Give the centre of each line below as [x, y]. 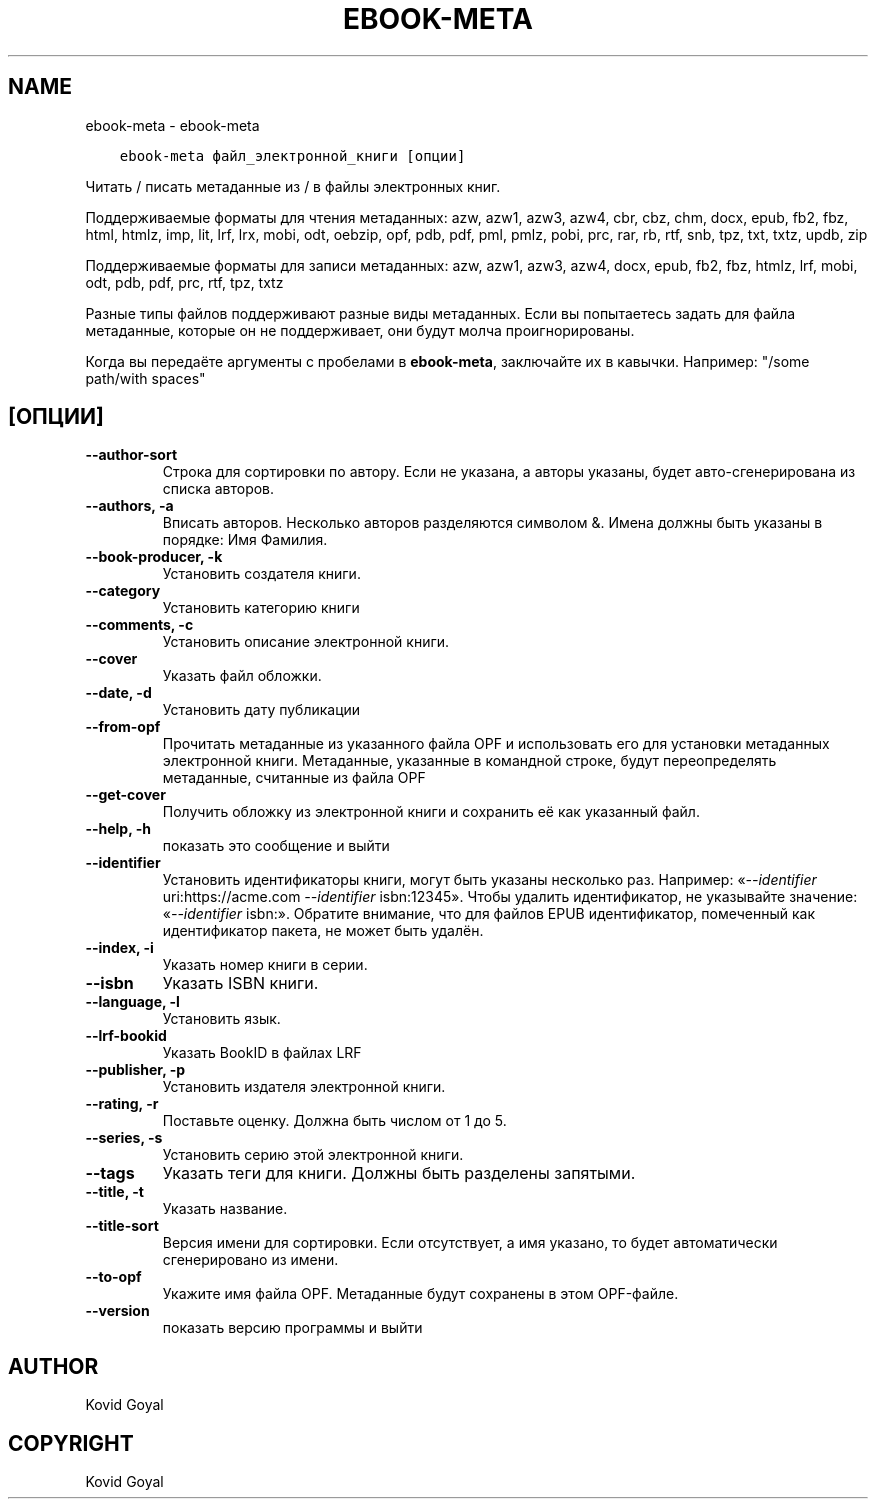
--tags [110, 1173]
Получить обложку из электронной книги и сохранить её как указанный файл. [431, 812]
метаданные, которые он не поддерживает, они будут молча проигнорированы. [360, 330]
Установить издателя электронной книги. [304, 1087]
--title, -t [114, 1192]
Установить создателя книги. [261, 574]
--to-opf [113, 1277]
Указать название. [225, 1209]
